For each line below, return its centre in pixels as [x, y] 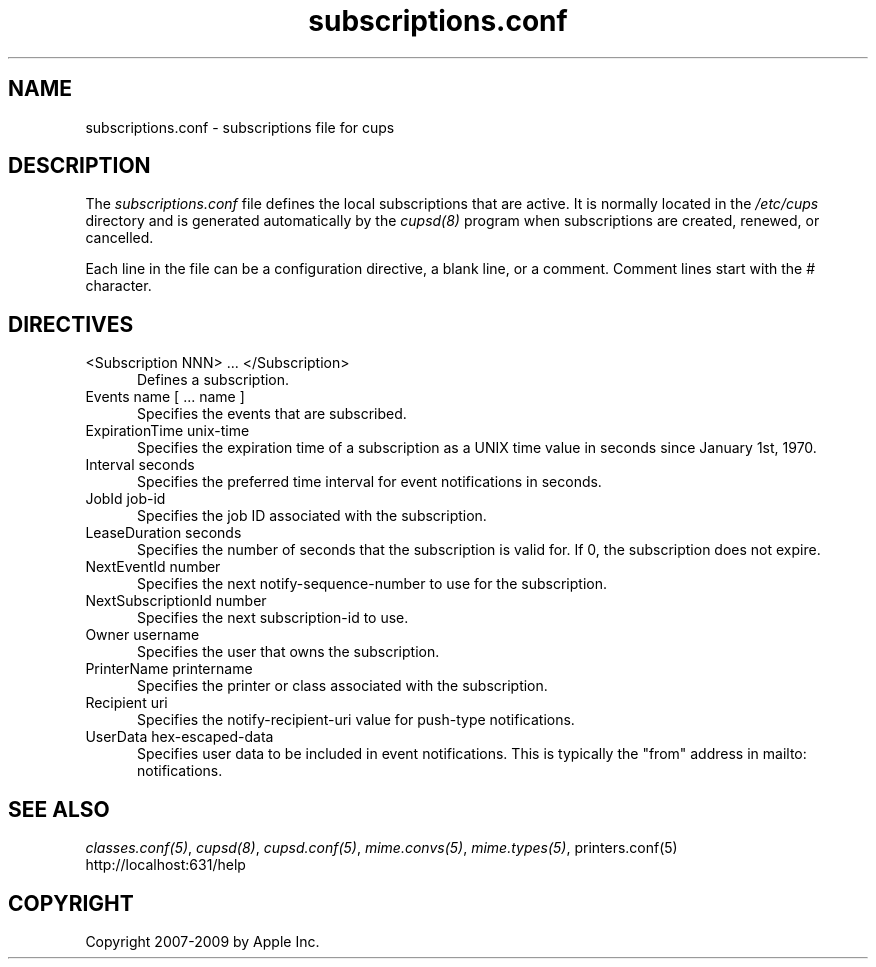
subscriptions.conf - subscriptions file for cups [240, 127]
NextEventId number [153, 567]
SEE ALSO [59, 809]
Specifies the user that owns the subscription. [288, 652]
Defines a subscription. [213, 380]
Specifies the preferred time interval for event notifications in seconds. [369, 482]
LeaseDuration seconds [163, 533]
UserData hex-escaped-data [179, 737]
